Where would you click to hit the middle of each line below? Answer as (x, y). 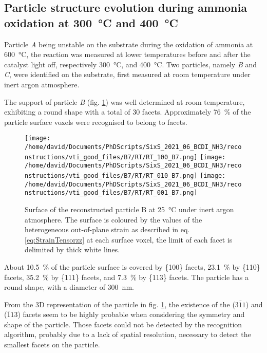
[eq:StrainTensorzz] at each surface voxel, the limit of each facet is (129, 239)
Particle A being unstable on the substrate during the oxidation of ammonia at (129, 44)
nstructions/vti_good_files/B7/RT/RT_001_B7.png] (111, 193)
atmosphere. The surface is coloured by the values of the (113, 219)
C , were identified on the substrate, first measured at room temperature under (127, 74)
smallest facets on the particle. (52, 345)
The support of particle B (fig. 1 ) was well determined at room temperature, (125, 101)
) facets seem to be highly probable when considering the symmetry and (131, 314)
